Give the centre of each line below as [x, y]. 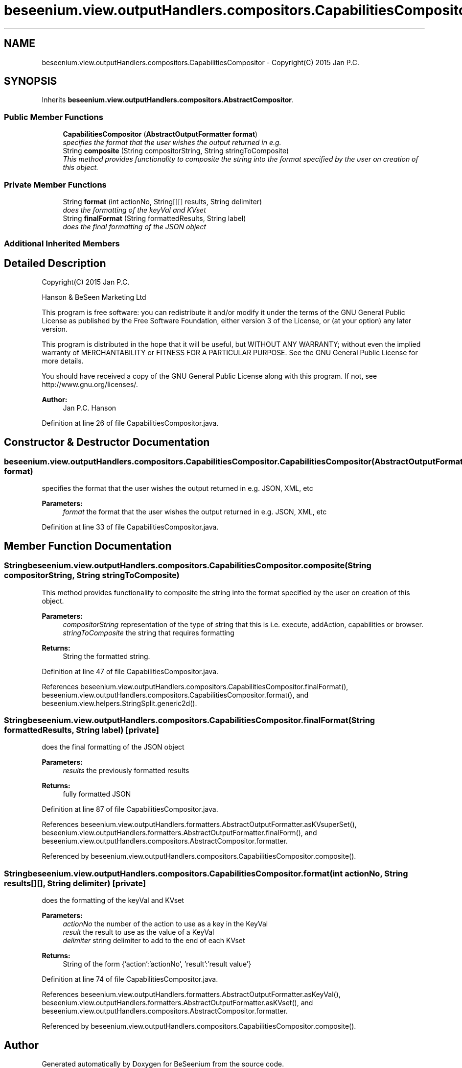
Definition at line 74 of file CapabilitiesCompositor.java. [130, 979]
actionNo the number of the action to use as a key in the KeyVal [165, 924]
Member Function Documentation [88, 546]
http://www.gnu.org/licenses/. [90, 385]
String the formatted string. [106, 656]
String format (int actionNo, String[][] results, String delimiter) [162, 201]
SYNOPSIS [31, 81]
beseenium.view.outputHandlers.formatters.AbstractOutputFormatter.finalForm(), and [179, 833]
